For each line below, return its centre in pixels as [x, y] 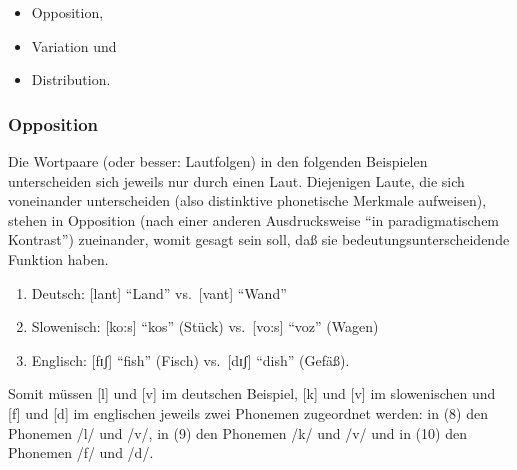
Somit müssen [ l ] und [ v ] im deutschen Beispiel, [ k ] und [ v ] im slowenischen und [252, 393]
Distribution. [71, 79]
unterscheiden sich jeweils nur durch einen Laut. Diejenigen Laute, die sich [236, 180]
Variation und [74, 45]
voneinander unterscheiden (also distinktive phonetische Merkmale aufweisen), [247, 200]
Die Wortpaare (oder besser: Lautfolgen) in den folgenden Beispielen [218, 161]
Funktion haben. [58, 258]
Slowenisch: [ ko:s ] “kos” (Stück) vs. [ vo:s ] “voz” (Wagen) [205, 326]
